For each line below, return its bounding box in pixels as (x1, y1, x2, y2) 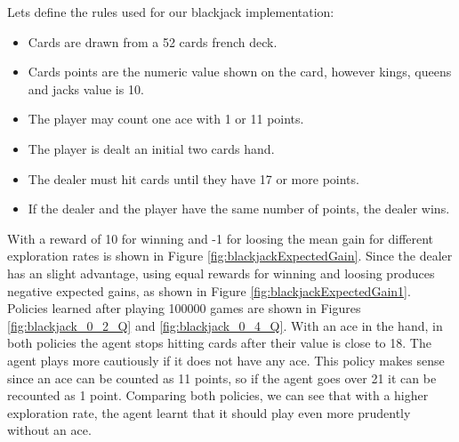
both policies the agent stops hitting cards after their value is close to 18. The (7, 334, 431, 352)
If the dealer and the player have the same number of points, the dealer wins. (28, 199, 450, 218)
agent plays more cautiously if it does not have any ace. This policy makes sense (7, 350, 445, 369)
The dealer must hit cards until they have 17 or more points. (28, 169, 359, 188)
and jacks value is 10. (28, 79, 144, 98)
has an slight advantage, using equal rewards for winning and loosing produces (7, 263, 435, 282)
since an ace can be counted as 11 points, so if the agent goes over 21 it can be (7, 368, 437, 387)
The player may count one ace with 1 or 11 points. (28, 109, 304, 128)
